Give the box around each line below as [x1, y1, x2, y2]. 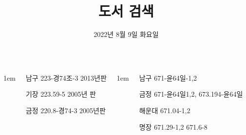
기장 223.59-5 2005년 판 [25, 89, 96, 99]
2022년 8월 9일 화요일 [94, 29, 159, 39]
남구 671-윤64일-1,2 [139, 72, 197, 83]
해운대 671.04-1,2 [139, 105, 190, 115]
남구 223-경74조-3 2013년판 [25, 72, 107, 83]
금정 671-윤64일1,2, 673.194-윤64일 [139, 89, 243, 99]
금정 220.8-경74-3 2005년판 [25, 105, 106, 115]
